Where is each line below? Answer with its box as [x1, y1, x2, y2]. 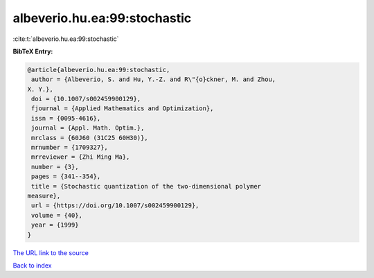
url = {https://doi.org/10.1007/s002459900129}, [31, 202, 199, 209]
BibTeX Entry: [12, 47, 53, 55]
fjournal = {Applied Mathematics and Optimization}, [31, 105, 214, 112]
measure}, [27, 192, 61, 200]
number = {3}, [31, 163, 79, 171]
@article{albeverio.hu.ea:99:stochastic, [27, 66, 170, 73]
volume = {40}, [31, 211, 83, 219]
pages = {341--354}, [31, 173, 101, 180]
